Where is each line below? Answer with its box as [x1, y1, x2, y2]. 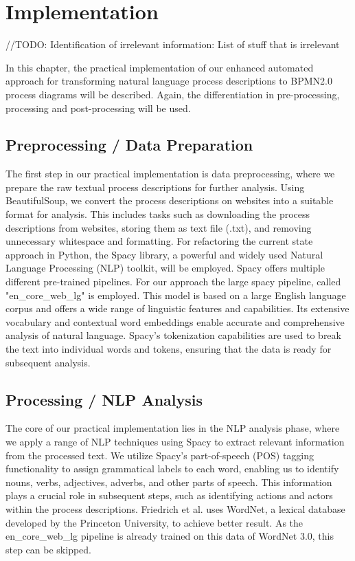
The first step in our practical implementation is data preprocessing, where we [5, 166, 335, 181]
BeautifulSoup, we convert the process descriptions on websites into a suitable [5, 193, 334, 208]
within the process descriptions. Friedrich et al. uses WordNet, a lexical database [5, 501, 345, 516]
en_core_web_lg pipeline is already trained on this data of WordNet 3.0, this [5, 529, 334, 543]
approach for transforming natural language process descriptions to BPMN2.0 [5, 74, 332, 88]
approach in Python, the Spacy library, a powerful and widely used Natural [5, 247, 323, 261]
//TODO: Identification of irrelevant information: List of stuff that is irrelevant [5, 37, 340, 52]
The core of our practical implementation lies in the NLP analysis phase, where [5, 421, 340, 435]
